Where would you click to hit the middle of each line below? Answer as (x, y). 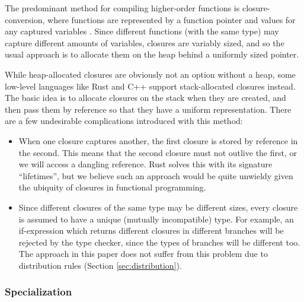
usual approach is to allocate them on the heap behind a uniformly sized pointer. (152, 54)
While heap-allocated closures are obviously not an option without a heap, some (150, 74)
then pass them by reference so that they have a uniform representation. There (148, 109)
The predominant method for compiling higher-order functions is (122, 8)
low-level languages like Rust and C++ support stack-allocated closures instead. (150, 86)
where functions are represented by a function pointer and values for (172, 19)
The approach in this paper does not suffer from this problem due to (143, 254)
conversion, (25, 19)
